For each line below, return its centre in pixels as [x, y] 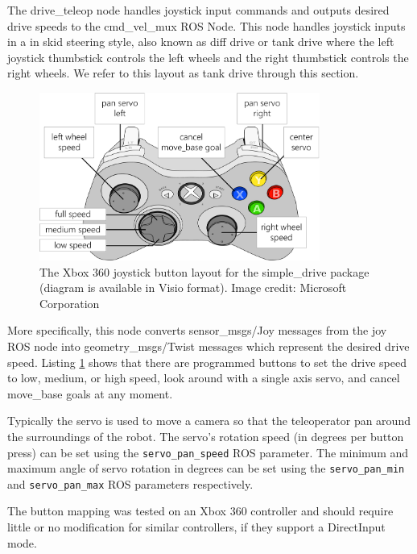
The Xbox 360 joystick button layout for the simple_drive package [204, 271]
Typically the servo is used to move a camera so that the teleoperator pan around [209, 421]
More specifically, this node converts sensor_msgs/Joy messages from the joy [197, 330]
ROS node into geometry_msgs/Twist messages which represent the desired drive [208, 346]
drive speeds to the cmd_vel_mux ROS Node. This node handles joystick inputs [206, 25]
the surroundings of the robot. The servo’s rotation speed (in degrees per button [206, 436]
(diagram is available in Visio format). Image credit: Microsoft [193, 287]
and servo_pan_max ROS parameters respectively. [130, 483]
